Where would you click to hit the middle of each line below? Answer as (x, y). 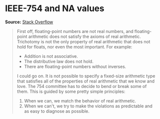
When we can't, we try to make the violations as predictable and (88, 106)
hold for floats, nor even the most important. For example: (74, 47)
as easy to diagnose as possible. (57, 111)
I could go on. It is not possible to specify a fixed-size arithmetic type (86, 76)
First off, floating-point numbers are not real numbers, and (75, 31)
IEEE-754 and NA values (55, 8)
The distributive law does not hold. (59, 61)
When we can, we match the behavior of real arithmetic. (80, 101)
